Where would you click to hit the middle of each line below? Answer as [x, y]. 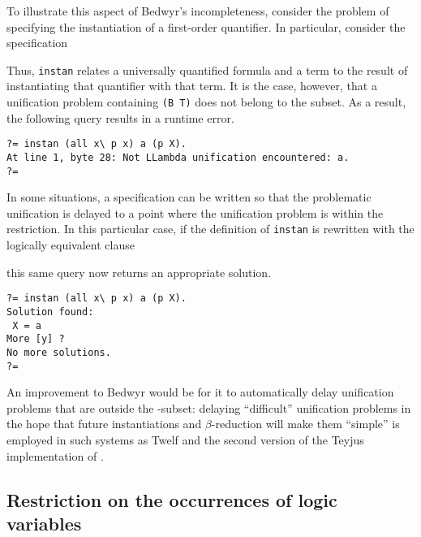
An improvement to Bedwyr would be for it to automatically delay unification [200, 392]
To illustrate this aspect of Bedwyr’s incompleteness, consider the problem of [198, 11]
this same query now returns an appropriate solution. [139, 272]
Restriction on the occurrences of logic [172, 499]
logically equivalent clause [71, 245]
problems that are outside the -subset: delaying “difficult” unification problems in [209, 407]
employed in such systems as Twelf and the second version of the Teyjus [185, 440]
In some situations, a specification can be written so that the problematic [189, 197]
